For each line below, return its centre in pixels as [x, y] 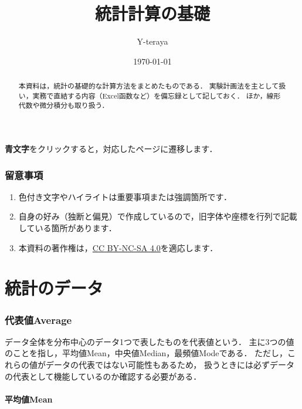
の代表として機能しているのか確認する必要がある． [103, 376]
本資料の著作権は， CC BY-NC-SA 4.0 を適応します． [118, 247]
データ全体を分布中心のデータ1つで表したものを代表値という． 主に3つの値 [150, 341]
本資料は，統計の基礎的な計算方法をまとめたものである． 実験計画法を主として [149, 86]
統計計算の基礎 [152, 13]
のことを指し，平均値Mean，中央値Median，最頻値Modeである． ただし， [146, 353]
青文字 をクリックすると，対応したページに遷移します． [111, 149]
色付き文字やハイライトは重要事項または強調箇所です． [125, 196]
